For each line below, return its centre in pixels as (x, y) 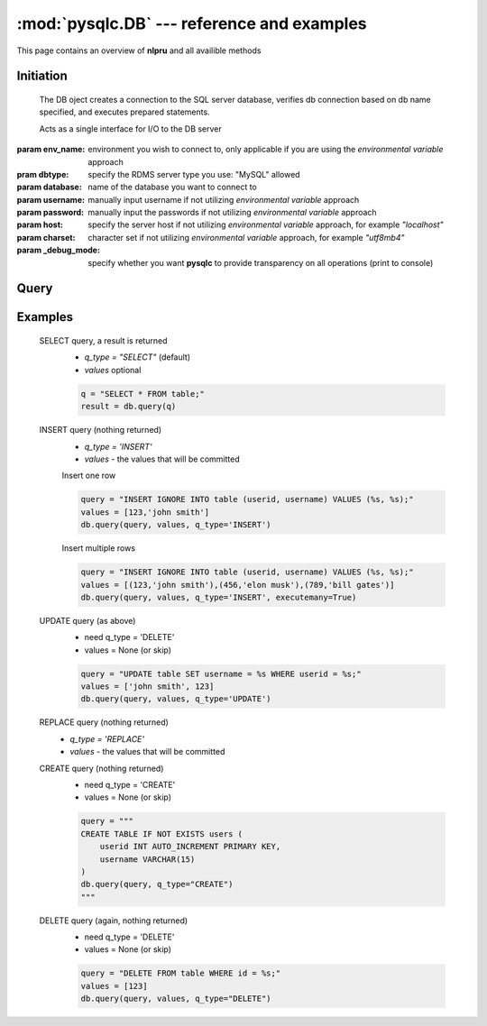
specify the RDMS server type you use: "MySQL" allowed (194, 174)
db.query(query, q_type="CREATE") (157, 884)
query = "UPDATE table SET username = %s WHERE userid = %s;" (221, 673)
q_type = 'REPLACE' (107, 738)
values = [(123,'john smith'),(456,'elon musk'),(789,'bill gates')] (238, 585)
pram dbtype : (43, 174)
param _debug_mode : (59, 250)
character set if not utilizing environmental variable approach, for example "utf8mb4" (246, 237)
